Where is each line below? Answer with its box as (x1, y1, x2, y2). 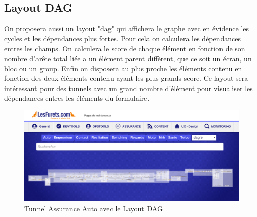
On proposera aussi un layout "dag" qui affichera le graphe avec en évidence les (4, 23, 249, 34)
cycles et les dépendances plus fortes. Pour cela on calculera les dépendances (4, 33, 241, 44)
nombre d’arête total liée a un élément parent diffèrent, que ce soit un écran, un (4, 53, 252, 63)
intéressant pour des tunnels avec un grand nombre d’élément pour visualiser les (4, 82, 253, 93)
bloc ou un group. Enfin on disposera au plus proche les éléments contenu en (4, 63, 242, 73)
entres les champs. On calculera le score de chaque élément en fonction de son (4, 43, 245, 54)
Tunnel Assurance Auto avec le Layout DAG (24, 203, 163, 214)
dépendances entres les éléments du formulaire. (4, 93, 150, 103)
